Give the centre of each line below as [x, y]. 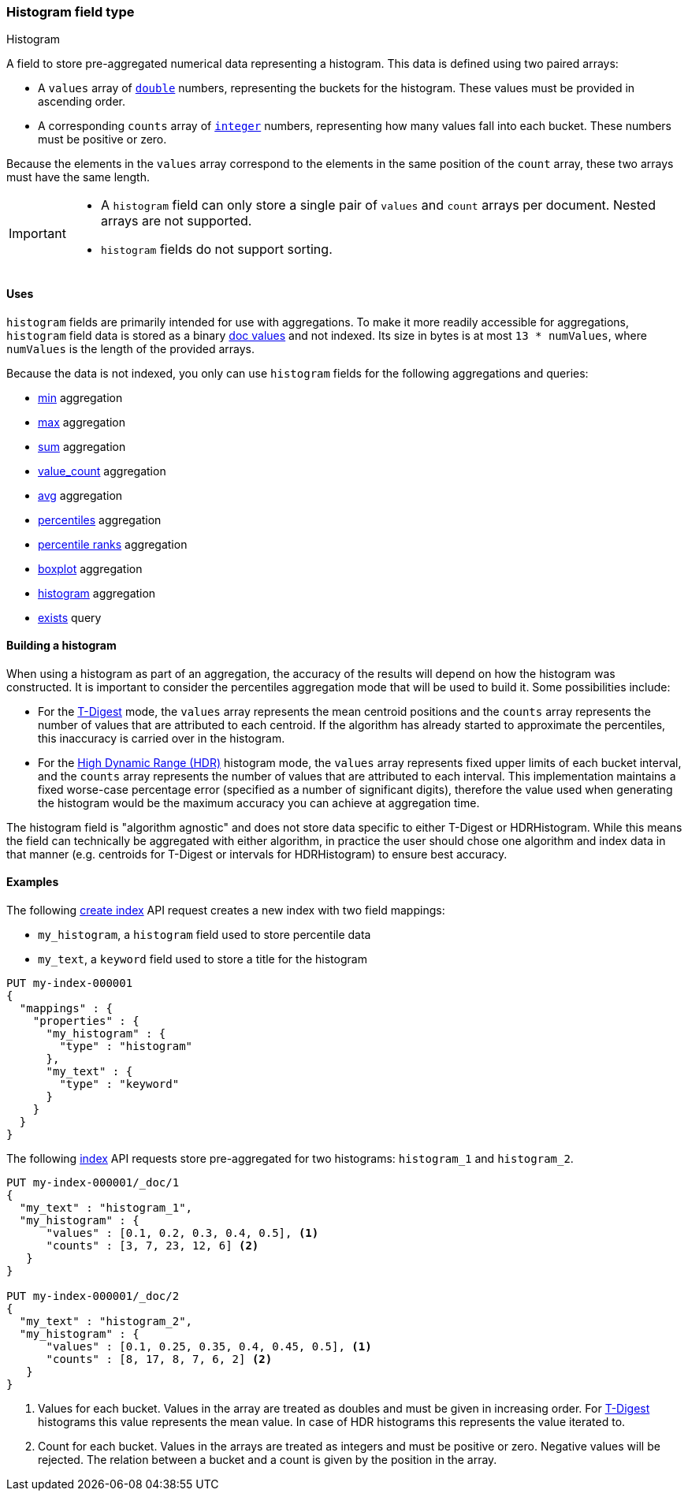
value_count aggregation [102, 471]
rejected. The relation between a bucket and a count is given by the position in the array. [268, 1460]
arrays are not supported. [176, 221]
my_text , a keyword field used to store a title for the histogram [203, 959]
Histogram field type [71, 12]
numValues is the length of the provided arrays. [130, 348]
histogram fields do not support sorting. [216, 249]
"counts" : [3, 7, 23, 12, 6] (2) [152, 1246]
